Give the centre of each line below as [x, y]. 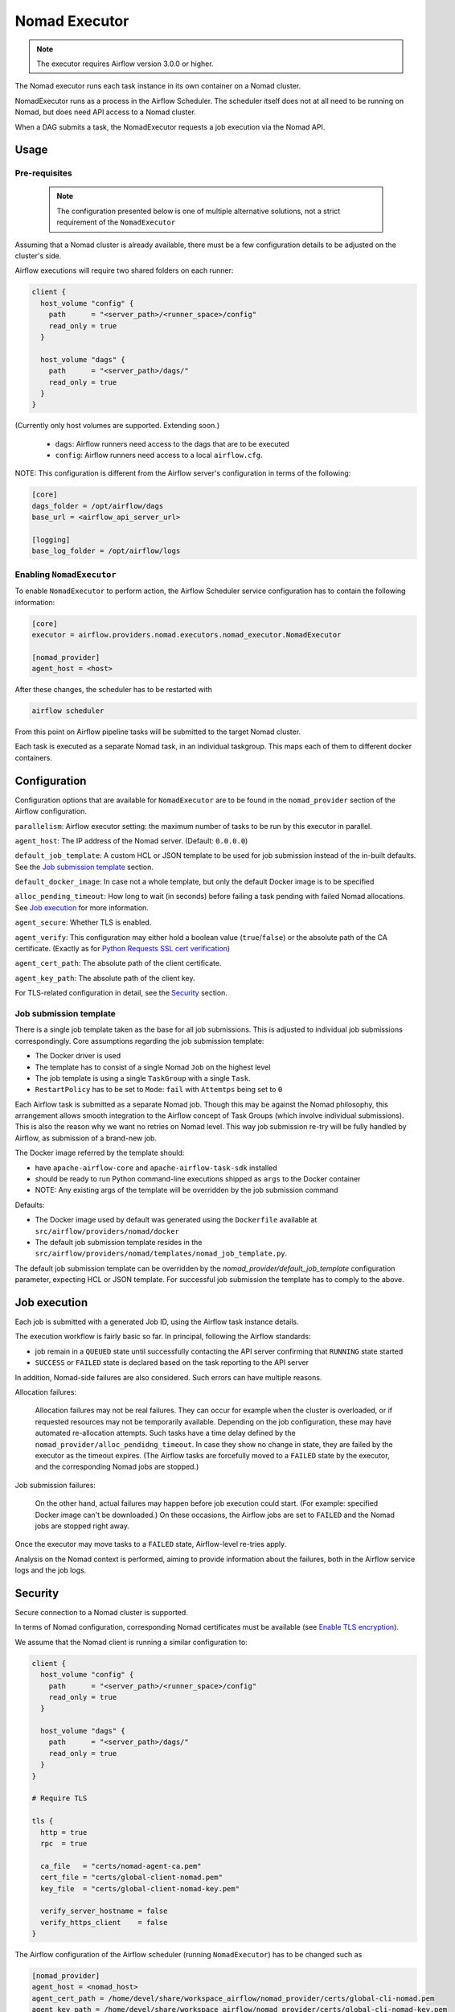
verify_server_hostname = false [104, 1911]
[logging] [51, 540]
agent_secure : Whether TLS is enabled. [83, 922]
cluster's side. [38, 256]
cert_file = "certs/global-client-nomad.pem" [131, 1878]
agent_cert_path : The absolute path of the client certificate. [118, 963]
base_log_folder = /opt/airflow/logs [106, 551]
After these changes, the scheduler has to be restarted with [113, 690]
